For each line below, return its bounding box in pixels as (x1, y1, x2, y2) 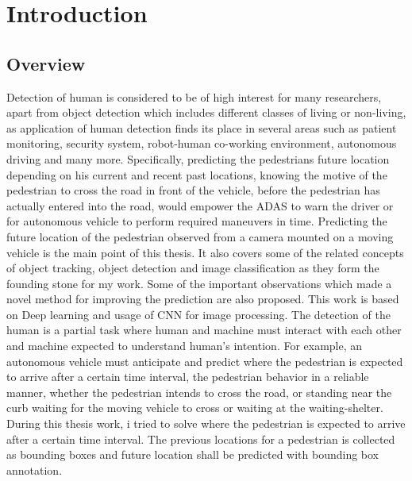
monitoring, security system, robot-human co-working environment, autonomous (6, 135, 397, 152)
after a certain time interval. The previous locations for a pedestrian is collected (6, 430, 395, 447)
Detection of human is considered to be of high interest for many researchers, (6, 88, 382, 105)
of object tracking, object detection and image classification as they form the (6, 260, 379, 276)
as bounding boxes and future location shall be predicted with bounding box (6, 446, 379, 463)
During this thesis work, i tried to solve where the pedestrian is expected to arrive (6, 415, 406, 432)
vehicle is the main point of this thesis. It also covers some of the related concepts (6, 244, 404, 260)
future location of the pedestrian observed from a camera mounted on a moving (6, 228, 394, 244)
